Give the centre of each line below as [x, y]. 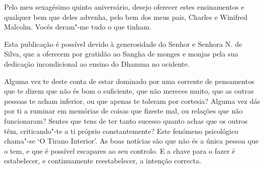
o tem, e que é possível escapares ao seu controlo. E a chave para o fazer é [120, 150]
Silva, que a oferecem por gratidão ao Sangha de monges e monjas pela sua [121, 54]
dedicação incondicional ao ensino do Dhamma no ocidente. [97, 63]
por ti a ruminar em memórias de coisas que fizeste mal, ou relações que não [123, 111]
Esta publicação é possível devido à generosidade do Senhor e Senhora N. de [123, 44]
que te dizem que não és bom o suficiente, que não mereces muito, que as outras [129, 91]
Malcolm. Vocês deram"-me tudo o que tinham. [78, 27]
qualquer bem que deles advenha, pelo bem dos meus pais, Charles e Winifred [126, 17]
